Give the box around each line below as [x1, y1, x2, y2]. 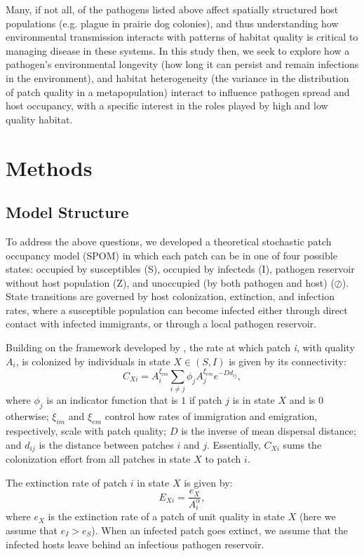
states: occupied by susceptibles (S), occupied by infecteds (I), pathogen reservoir [6, 262, 355, 276]
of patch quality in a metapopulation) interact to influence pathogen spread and [6, 84, 350, 99]
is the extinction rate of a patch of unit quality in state [48, 509, 285, 524]
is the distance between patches [39, 437, 174, 452]
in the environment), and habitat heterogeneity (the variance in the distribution [6, 70, 349, 85]
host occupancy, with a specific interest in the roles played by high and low [6, 98, 328, 113]
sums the [283, 437, 322, 452]
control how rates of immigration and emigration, [105, 409, 318, 423]
